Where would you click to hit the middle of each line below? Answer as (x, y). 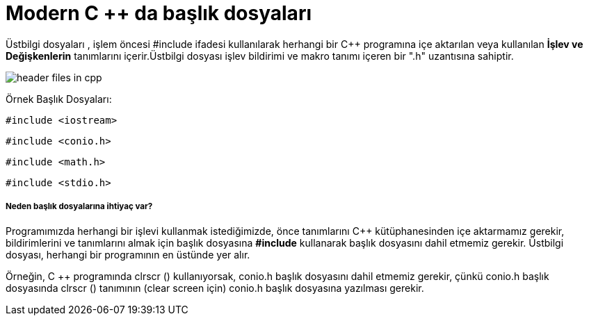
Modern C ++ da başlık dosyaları (159, 13)
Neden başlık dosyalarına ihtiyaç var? (79, 207)
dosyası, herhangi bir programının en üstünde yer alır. (128, 254)
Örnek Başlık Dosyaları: (59, 99)
